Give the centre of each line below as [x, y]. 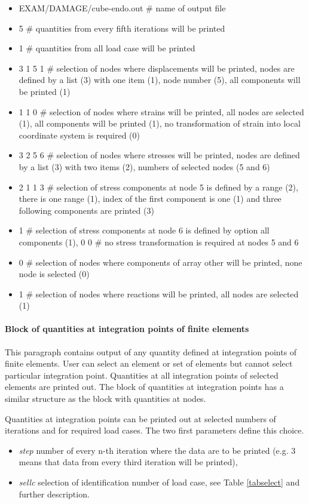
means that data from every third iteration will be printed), [128, 462]
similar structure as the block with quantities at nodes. [105, 399]
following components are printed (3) [86, 210]
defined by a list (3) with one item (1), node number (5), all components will [160, 80]
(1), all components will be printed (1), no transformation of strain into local [160, 123]
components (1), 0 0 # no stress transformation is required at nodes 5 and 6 [159, 242]
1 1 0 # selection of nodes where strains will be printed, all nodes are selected [161, 111]
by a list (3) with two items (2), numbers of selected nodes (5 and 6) [144, 166]
